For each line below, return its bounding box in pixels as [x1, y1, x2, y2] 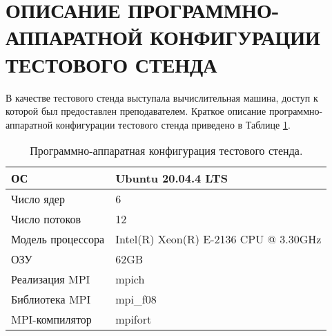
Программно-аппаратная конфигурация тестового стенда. [30, 142, 303, 159]
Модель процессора [11, 231, 105, 248]
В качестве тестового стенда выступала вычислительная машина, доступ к [6, 90, 318, 104]
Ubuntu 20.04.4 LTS [115, 170, 228, 187]
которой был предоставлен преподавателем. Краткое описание [6, 104, 266, 118]
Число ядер [11, 191, 65, 207]
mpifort [115, 311, 152, 328]
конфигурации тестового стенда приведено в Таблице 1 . [55, 117, 291, 131]
